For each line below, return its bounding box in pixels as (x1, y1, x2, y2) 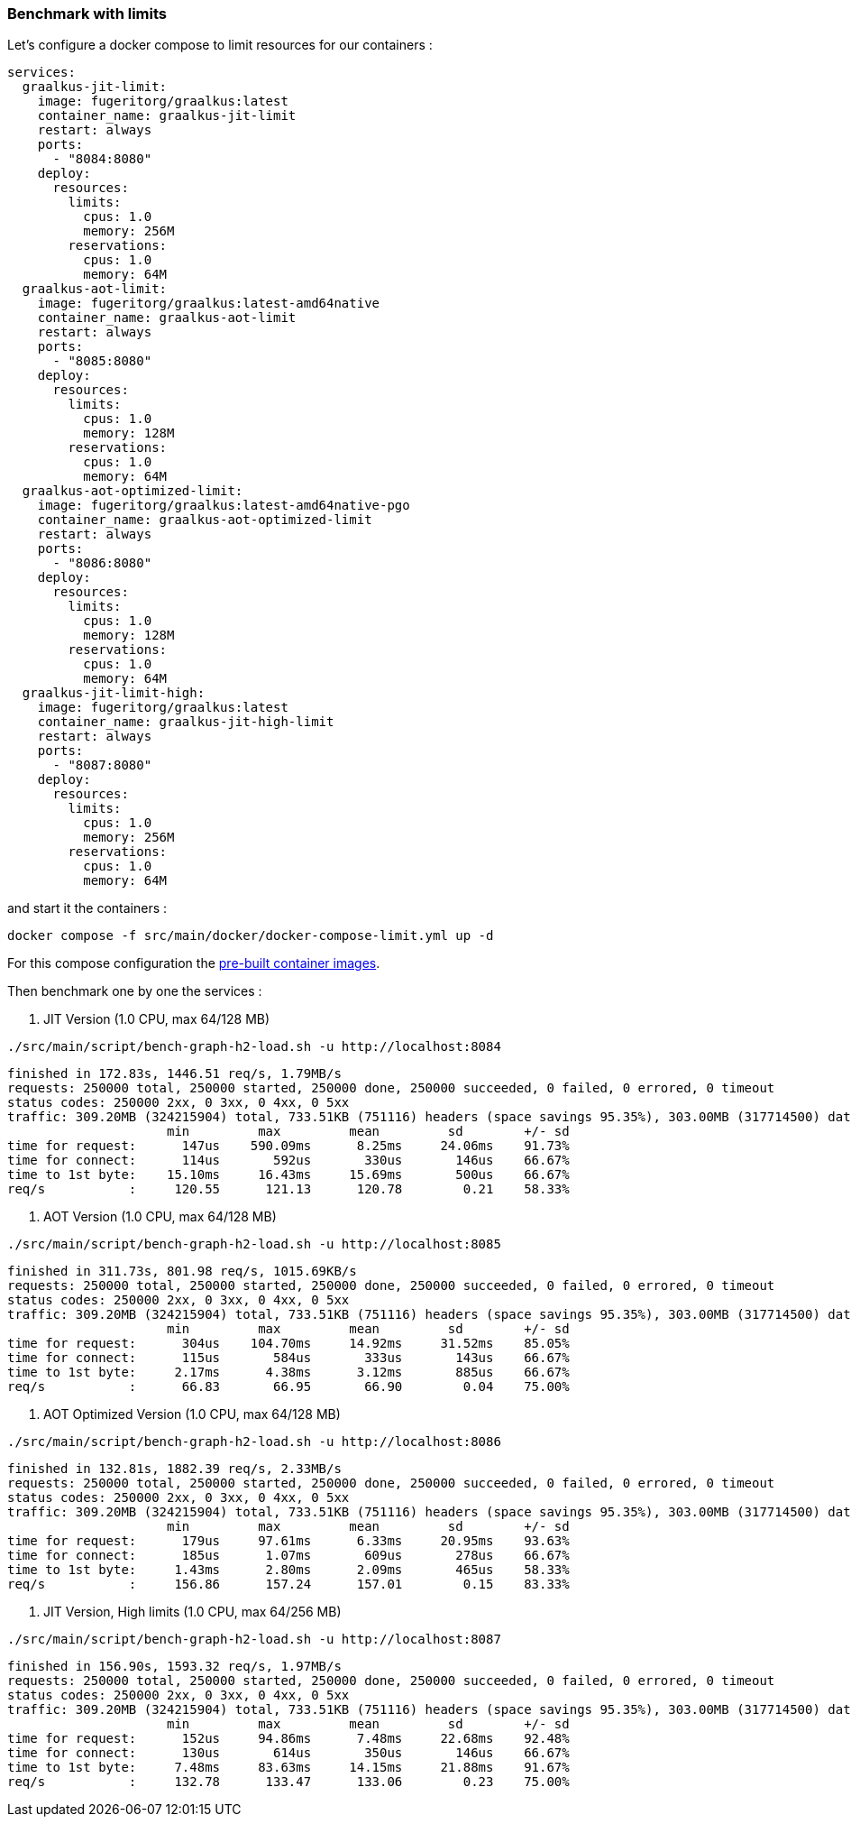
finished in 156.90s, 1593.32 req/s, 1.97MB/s (7, 1659, 342, 1674)
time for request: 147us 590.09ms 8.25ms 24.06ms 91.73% (7, 1138, 570, 1154)
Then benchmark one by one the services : (7, 983, 262, 1000)
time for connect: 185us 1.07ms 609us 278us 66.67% (7, 1548, 570, 1563)
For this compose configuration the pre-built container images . (7, 955, 380, 972)
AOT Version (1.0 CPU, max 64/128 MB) (43, 1209, 277, 1225)
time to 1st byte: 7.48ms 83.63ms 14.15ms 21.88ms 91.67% (7, 1760, 570, 1775)
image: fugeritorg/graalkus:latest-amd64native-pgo (37, 498, 410, 513)
